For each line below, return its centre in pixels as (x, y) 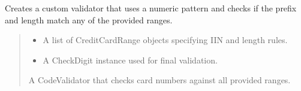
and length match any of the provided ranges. (89, 19)
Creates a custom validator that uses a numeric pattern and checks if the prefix (151, 8)
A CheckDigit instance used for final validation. (130, 60)
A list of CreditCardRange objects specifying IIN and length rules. (165, 40)
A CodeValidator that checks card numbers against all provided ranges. (159, 80)
